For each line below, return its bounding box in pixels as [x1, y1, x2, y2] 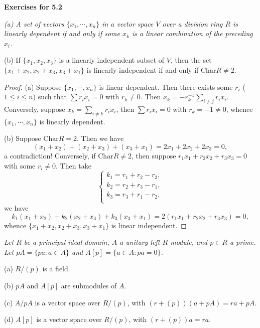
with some [4, 160, 36, 171]
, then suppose [131, 150, 176, 160]
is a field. [42, 263, 70, 274]
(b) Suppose [4, 133, 41, 143]
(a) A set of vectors [4, 18, 64, 29]
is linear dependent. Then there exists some [99, 81, 233, 92]
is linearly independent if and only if [86, 64, 199, 75]
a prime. [230, 237, 256, 247]
